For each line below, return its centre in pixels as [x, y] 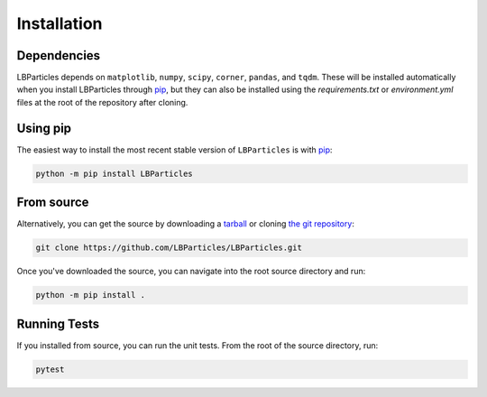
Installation [60, 23]
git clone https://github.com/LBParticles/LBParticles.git [169, 248]
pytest [50, 369]
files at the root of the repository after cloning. [102, 102]
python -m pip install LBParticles [114, 173]
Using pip [44, 128]
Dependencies [59, 55]
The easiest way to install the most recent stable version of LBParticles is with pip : [175, 150]
